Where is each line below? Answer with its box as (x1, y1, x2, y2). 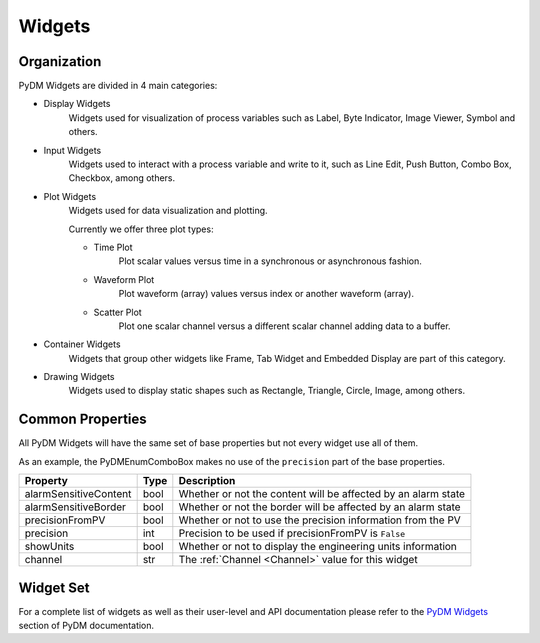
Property (24, 474, 69, 488)
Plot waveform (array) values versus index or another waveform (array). (118, 288, 415, 300)
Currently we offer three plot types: (68, 223, 214, 235)
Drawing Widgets (43, 371, 115, 383)
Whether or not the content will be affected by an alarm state (178, 487, 465, 501)
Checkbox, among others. (68, 172, 176, 184)
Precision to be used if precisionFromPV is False (178, 526, 406, 540)
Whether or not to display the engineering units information (178, 540, 457, 554)
